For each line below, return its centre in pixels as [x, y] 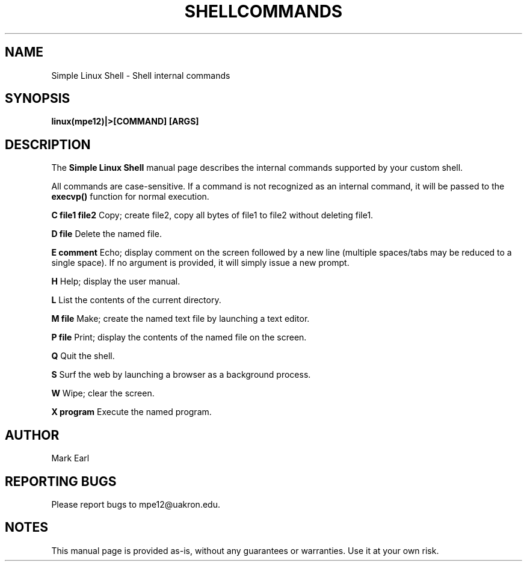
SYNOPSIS [38, 99]
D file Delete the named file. [106, 234]
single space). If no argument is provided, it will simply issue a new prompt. [200, 263]
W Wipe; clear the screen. [103, 393]
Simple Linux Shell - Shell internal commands [141, 75]
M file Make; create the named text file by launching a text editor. [180, 319]
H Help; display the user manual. [116, 281]
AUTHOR [32, 435]
